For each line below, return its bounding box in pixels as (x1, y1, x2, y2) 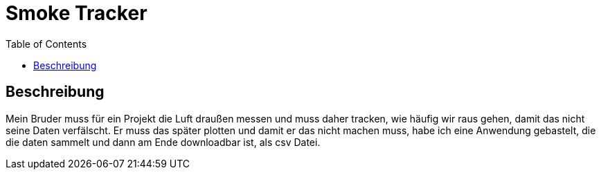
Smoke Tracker (6, 1, 147, 25)
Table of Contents (6, 37, 87, 50)
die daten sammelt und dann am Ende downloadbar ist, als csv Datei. (6, 136, 321, 148)
